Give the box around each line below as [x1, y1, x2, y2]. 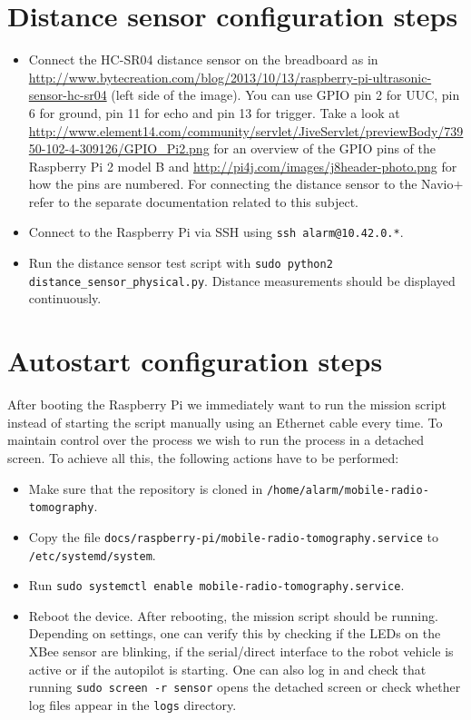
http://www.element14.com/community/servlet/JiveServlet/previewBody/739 [28, 121, 464, 140]
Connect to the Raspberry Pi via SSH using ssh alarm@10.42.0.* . [28, 222, 404, 242]
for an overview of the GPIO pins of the [213, 139, 436, 158]
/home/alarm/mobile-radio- [266, 483, 429, 497]
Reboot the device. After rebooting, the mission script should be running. [28, 606, 438, 625]
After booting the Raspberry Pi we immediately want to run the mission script [7, 395, 446, 414]
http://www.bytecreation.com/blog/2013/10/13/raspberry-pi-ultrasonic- [28, 67, 432, 86]
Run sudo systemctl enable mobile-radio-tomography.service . [28, 576, 405, 595]
